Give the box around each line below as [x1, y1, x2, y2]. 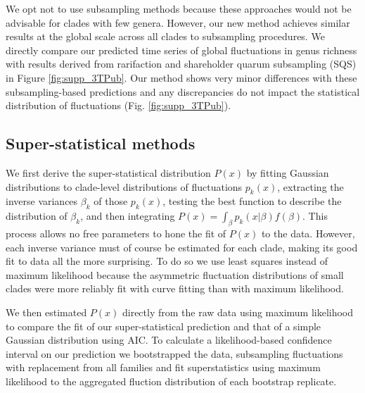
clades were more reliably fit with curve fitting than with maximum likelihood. [6, 281, 344, 296]
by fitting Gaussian [246, 165, 329, 180]
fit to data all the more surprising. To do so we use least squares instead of [6, 254, 328, 268]
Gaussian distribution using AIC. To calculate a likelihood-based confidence [6, 332, 332, 347]
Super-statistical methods [6, 132, 196, 154]
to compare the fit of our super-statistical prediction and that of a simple [6, 318, 321, 333]
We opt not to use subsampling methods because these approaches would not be [6, 1, 352, 15]
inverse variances [6, 194, 78, 208]
